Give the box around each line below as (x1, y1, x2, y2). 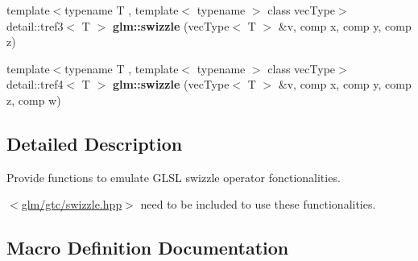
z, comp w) (6, 91, 61, 108)
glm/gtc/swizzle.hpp (21, 196, 122, 213)
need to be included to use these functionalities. (140, 196, 376, 213)
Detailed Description (6, 130, 183, 155)
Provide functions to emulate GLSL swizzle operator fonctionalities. (6, 168, 341, 185)
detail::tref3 (6, 17, 64, 34)
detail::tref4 (6, 76, 64, 93)
